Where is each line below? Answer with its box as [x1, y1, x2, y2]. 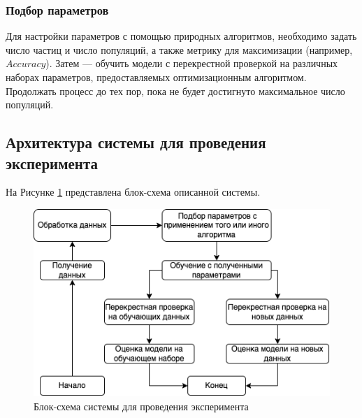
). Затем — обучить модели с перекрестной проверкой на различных [45, 56, 338, 71]
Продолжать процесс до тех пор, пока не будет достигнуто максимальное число [6, 83, 345, 98]
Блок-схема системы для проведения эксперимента [34, 398, 249, 413]
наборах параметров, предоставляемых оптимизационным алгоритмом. [6, 70, 307, 84]
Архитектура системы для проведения [6, 131, 266, 153]
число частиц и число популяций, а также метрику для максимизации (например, [6, 42, 353, 57]
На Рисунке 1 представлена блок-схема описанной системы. [6, 185, 261, 199]
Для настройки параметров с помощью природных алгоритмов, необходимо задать [6, 29, 357, 43]
